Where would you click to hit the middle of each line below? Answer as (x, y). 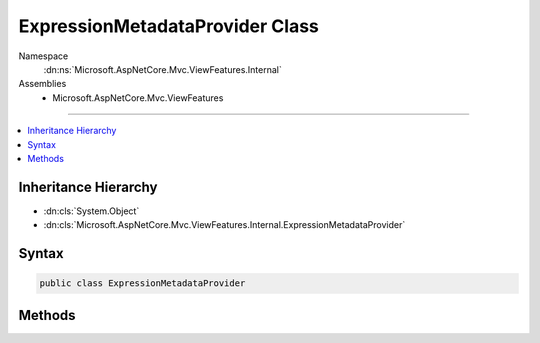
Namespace (43, 56)
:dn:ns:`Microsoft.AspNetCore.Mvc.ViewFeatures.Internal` (162, 69)
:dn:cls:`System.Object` (91, 211)
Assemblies (42, 84)
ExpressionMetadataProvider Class (169, 26)
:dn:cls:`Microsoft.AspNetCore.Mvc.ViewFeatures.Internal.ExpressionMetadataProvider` (224, 225)
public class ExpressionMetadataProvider (142, 283)
